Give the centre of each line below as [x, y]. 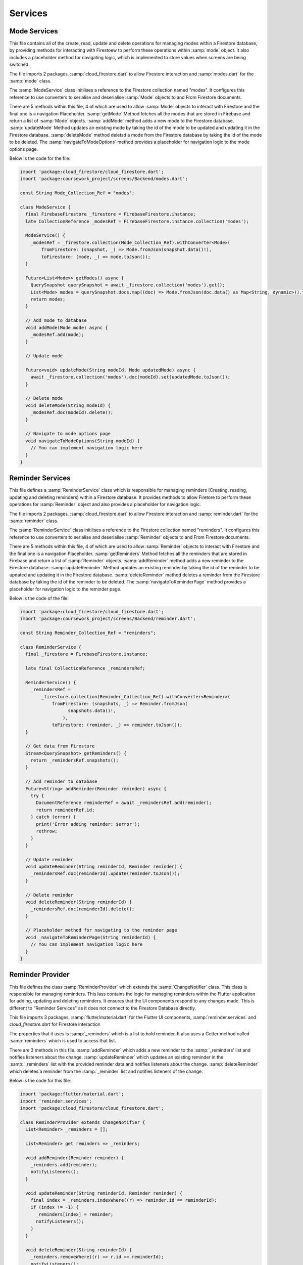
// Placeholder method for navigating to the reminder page [101, 930]
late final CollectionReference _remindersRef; [85, 668]
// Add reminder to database [62, 782]
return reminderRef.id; [65, 810]
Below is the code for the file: [40, 158]
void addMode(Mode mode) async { [67, 327]
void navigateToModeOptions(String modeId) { [83, 441]
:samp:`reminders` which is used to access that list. [63, 1041]
